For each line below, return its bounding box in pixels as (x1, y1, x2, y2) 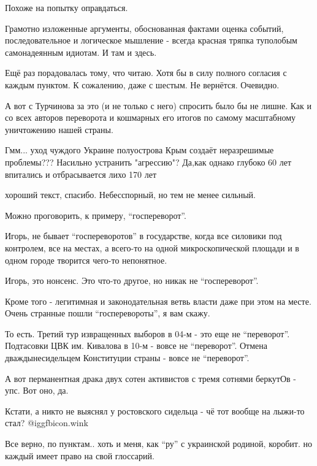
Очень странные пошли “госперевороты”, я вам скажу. (5, 307, 210, 319)
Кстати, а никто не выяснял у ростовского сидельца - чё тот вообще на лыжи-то (5, 404, 305, 417)
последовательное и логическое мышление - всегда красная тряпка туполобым (5, 34, 297, 47)
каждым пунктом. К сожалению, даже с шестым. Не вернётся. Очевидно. (5, 78, 280, 91)
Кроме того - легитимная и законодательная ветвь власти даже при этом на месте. (5, 294, 311, 307)
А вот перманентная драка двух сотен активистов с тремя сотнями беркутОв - (5, 372, 297, 384)
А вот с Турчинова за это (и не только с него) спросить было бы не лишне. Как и (5, 99, 312, 112)
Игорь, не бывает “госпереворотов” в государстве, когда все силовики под (5, 229, 282, 242)
